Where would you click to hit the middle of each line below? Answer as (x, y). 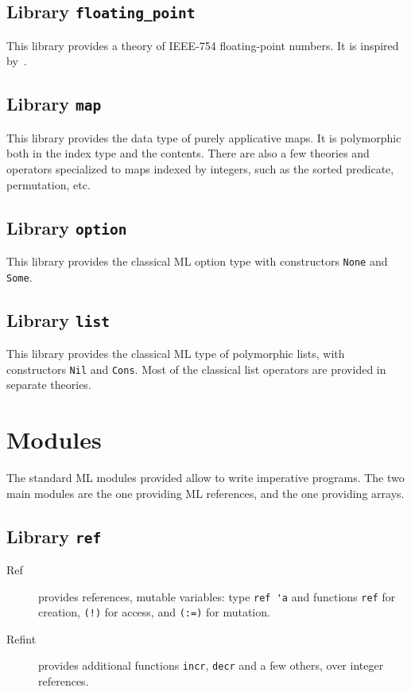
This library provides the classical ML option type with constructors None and (197, 260)
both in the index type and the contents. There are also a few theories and (188, 153)
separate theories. (49, 385)
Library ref (54, 536)
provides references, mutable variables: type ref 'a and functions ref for (217, 596)
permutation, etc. (48, 184)
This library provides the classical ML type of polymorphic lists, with (176, 353)
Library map (54, 104)
